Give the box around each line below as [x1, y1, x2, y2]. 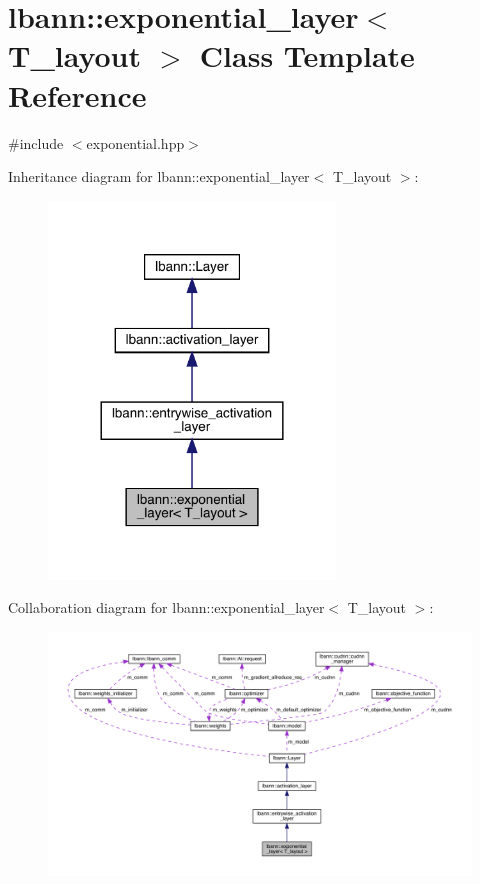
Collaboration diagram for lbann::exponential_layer [8, 597, 325, 618]
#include [8, 132, 64, 153]
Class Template [199, 35, 415, 76]
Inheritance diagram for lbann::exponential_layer [8, 166, 310, 187]
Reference [8, 74, 147, 115]
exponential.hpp [86, 132, 185, 153]
